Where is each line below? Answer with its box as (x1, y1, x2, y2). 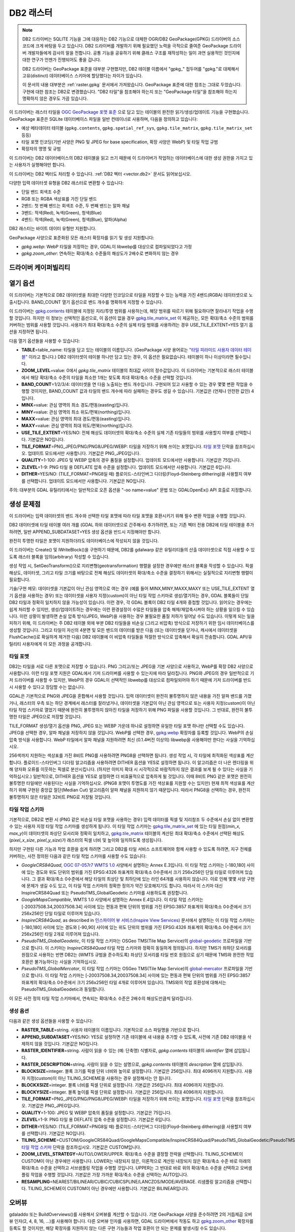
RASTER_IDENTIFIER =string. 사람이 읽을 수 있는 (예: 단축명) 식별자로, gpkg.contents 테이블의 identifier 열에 (21, 1048, 233, 1054)
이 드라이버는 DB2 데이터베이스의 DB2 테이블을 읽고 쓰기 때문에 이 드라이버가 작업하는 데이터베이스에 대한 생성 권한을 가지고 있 (9, 155, 253, 161)
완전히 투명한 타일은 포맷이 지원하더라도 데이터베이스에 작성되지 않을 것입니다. (9, 538, 159, 544)
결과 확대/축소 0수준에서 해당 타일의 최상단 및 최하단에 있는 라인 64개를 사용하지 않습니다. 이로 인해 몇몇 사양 (37, 876, 246, 882)
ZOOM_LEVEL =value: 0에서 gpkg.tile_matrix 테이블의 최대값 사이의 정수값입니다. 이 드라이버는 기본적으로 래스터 (21, 368, 241, 374)
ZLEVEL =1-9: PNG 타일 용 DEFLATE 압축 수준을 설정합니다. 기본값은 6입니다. (21, 1117, 172, 1123)
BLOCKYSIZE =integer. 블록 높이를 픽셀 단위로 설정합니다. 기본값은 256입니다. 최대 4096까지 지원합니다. (21, 1089, 225, 1095)
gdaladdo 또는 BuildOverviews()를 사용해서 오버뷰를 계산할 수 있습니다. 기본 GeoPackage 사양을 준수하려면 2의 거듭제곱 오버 (9, 1211, 253, 1217)
